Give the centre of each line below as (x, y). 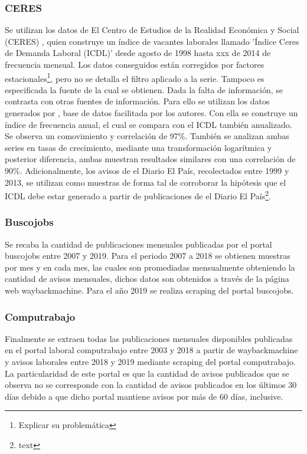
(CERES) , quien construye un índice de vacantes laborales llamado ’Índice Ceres (152, 41)
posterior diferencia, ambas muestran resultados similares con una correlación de (150, 159)
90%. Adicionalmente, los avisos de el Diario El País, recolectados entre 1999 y (147, 170)
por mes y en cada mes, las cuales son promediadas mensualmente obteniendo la (150, 267)
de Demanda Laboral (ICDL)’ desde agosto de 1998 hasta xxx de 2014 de (138, 53)
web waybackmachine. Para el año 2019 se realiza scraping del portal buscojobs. (149, 290)
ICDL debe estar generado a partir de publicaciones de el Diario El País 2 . (138, 195)
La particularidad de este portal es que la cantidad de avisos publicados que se (147, 373)
